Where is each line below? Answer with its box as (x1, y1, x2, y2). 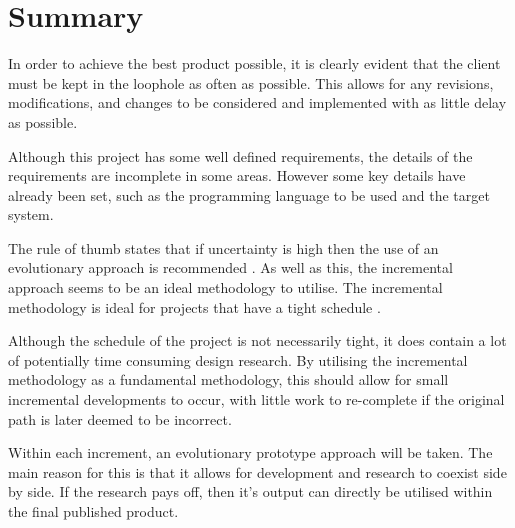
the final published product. (8, 501, 179, 521)
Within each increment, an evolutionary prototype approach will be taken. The (8, 442, 493, 463)
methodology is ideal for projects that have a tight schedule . (8, 296, 381, 317)
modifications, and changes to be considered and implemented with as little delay (8, 92, 507, 113)
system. (8, 204, 54, 225)
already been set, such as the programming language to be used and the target (8, 184, 490, 205)
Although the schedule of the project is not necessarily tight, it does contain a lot (8, 330, 507, 351)
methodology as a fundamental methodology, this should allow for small (8, 369, 449, 390)
